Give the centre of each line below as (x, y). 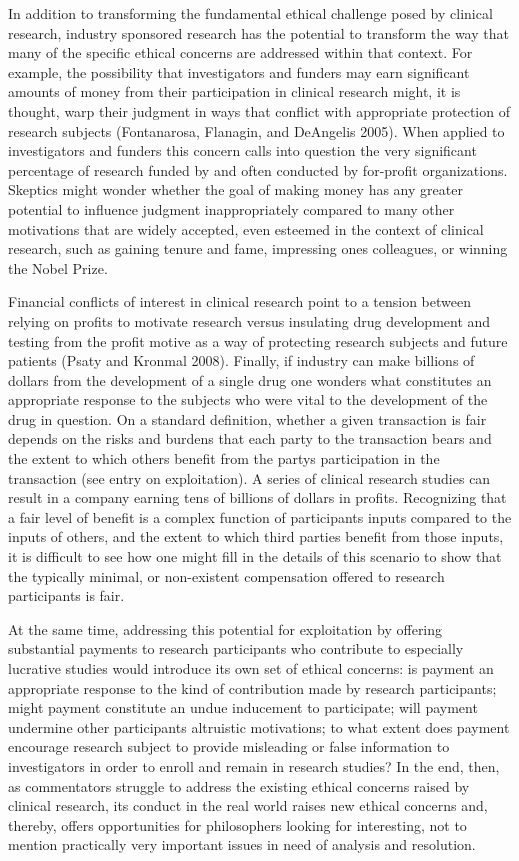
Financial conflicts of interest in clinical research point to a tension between (239, 301)
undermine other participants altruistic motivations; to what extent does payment (259, 726)
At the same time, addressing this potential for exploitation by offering (225, 628)
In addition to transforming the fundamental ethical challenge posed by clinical (250, 13)
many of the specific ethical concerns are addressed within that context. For (240, 52)
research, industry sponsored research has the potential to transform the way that (258, 32)
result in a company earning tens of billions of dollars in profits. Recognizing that (257, 497)
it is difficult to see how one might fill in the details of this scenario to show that (255, 556)
